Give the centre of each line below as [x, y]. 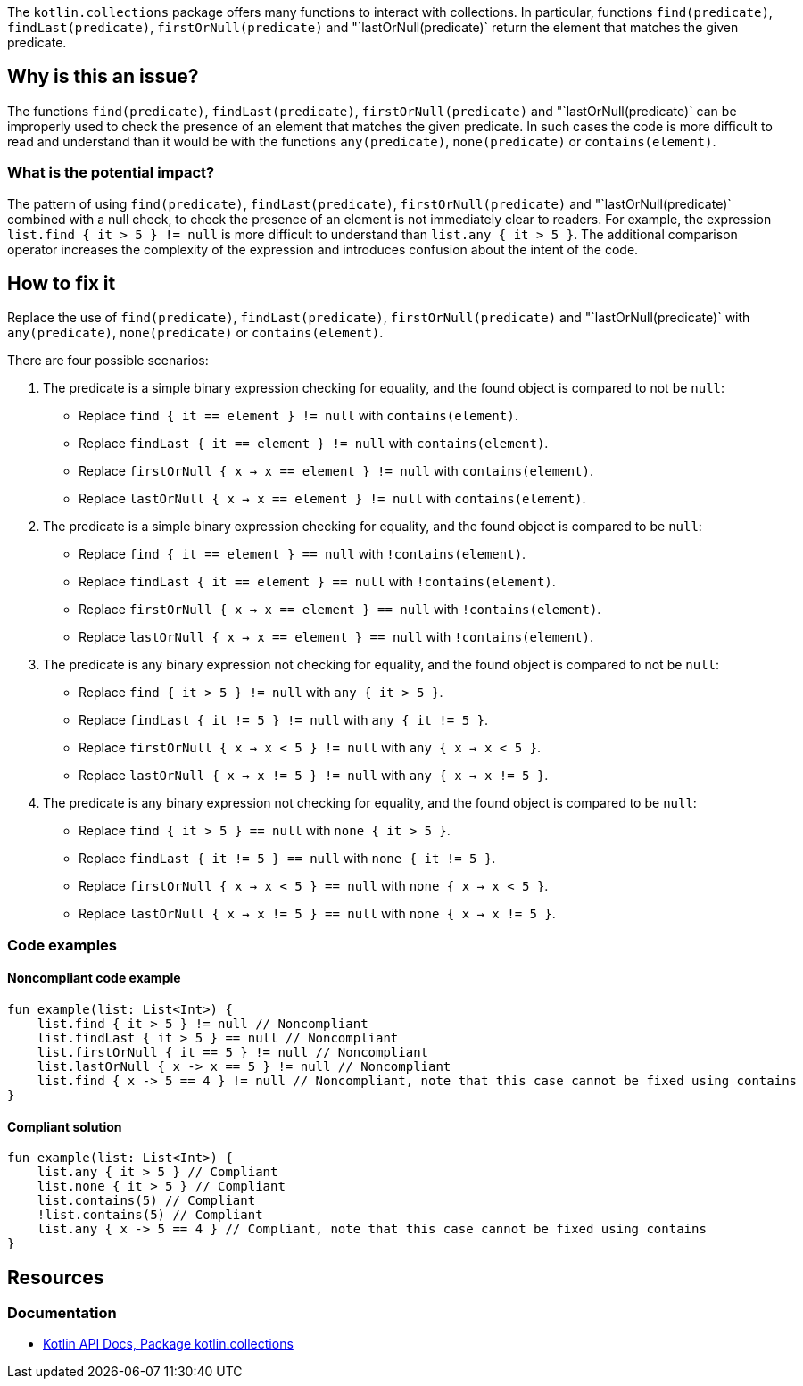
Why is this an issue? [103, 77]
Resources [56, 1277]
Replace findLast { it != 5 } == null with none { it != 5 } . [287, 859]
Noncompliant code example [94, 978]
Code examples [62, 945]
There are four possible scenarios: [108, 361]
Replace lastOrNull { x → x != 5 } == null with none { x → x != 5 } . [317, 914]
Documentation [62, 1313]
